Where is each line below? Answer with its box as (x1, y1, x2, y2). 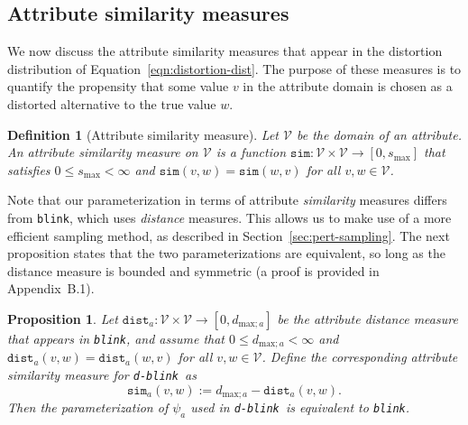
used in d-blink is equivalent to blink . (190, 398, 410, 417)
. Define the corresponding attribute (262, 347, 458, 366)
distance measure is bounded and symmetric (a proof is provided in (7, 261, 380, 280)
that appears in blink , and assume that (7, 328, 225, 347)
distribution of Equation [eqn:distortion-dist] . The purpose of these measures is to (7, 59, 462, 78)
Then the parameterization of (7, 398, 169, 417)
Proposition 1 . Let (7, 309, 118, 328)
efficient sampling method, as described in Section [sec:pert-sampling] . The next (7, 226, 450, 245)
